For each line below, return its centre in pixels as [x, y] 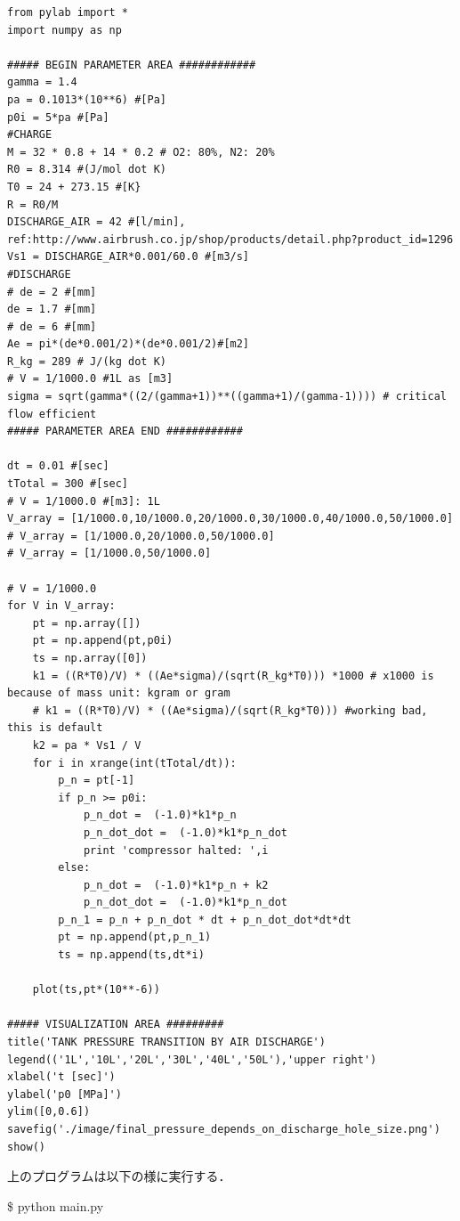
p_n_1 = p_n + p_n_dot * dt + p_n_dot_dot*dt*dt [205, 920]
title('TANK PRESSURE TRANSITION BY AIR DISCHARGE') [166, 1042]
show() [26, 1147]
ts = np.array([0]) [90, 658]
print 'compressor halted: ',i [176, 850]
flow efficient [52, 414]
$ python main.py [56, 1205]
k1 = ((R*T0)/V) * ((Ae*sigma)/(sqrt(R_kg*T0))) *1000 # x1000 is [233, 676]
